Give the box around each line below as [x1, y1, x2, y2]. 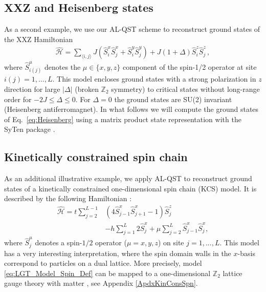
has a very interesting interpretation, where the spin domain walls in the [4, 247, 231, 258]
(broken [75, 83, 99, 94]
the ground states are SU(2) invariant [114, 93, 232, 104]
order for [4, 93, 32, 104]
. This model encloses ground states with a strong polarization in [52, 73, 256, 84]
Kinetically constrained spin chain [4, 149, 188, 165]
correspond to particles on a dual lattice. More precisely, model [4, 258, 202, 268]
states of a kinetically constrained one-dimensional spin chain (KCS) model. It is [4, 183, 257, 193]
